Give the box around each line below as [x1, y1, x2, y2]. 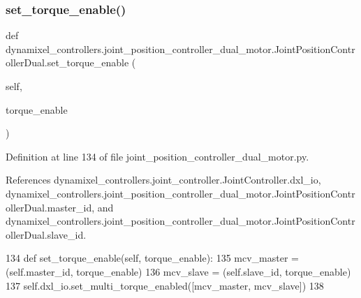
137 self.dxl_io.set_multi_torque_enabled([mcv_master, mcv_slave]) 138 [6, 278, 324, 292]
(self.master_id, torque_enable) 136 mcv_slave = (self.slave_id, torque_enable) [6, 264, 351, 278]
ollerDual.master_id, [6, 200, 95, 214]
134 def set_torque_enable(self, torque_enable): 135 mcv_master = [6, 251, 299, 265]
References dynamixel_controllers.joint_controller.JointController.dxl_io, [6, 172, 321, 187]
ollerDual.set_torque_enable [6, 55, 129, 70]
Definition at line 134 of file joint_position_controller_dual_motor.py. [6, 149, 309, 163]
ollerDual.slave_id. [6, 227, 87, 241]
